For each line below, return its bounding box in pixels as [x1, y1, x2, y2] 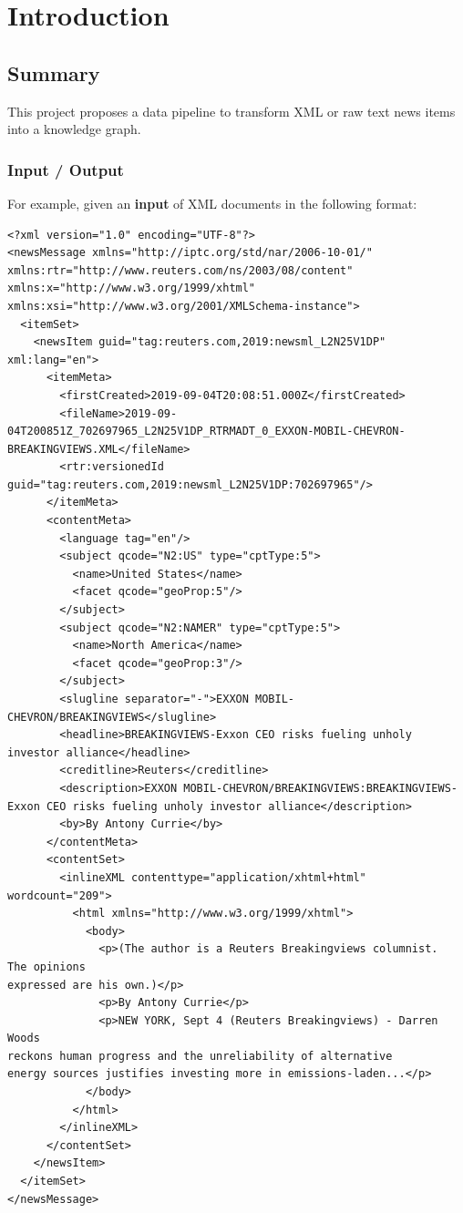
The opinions [7, 960, 86, 973]
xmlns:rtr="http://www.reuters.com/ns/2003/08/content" [7, 263, 354, 277]
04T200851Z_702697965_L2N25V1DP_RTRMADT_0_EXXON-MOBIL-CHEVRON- [7, 425, 406, 438]
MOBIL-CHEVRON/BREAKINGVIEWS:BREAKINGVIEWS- [183, 781, 458, 795]
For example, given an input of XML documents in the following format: [7, 193, 417, 212]
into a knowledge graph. [7, 119, 141, 139]
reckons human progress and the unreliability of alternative [7, 1049, 393, 1063]
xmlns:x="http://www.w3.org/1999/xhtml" [7, 282, 256, 295]
